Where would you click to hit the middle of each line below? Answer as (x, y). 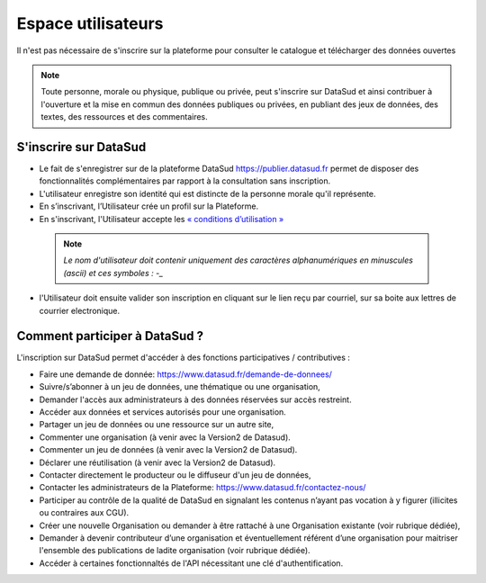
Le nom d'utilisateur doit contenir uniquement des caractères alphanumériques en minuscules (238, 260)
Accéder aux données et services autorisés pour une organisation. (163, 412)
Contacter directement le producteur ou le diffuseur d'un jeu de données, (175, 475)
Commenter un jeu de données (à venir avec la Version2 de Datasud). (168, 450)
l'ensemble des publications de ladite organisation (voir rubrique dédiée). (175, 551)
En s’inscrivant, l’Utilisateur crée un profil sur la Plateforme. (149, 206)
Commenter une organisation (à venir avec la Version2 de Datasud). (165, 437)
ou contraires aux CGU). (84, 513)
